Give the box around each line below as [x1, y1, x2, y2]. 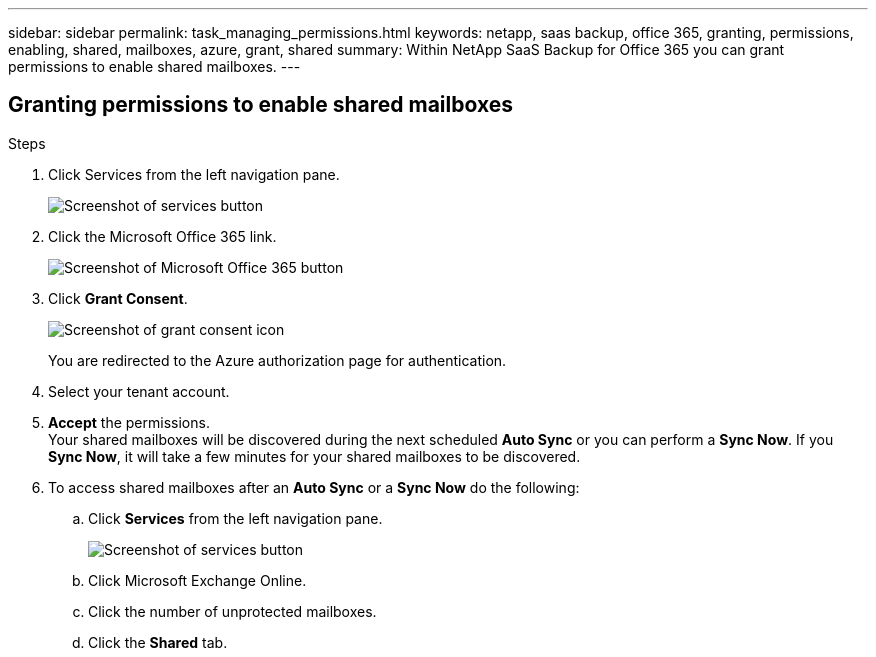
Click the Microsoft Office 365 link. [48, 227, 277, 245]
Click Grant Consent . [48, 289, 188, 307]
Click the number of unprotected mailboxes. [88, 602, 377, 620]
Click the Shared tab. [88, 633, 228, 651]
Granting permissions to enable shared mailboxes [8, 92, 513, 118]
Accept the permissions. [48, 413, 210, 431]
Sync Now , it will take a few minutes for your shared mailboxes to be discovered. [48, 447, 581, 465]
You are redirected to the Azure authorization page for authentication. [48, 351, 507, 369]
